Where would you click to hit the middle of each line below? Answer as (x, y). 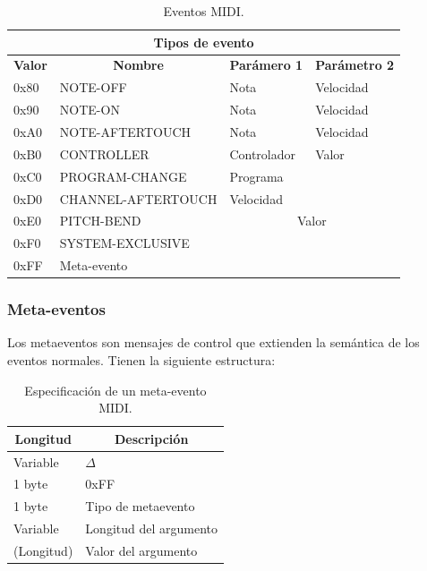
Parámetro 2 (355, 65)
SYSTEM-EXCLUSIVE (124, 243)
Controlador (263, 153)
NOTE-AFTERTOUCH (125, 131)
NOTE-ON (90, 110)
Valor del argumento (141, 550)
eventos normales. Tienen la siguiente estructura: (141, 359)
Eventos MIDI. (204, 11)
